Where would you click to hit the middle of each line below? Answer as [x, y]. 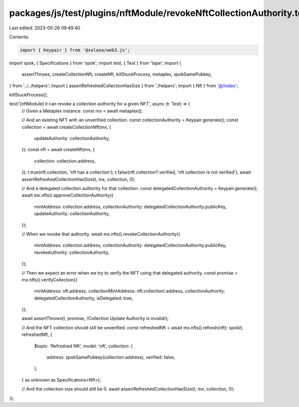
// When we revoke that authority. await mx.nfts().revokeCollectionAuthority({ [101, 234]
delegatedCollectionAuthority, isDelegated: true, [83, 298]
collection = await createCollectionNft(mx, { [67, 127]
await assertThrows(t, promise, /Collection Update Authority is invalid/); [95, 318]
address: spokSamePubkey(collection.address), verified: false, [111, 357]
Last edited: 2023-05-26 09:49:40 [45, 28]
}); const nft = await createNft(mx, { [58, 150]
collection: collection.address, [65, 161]
